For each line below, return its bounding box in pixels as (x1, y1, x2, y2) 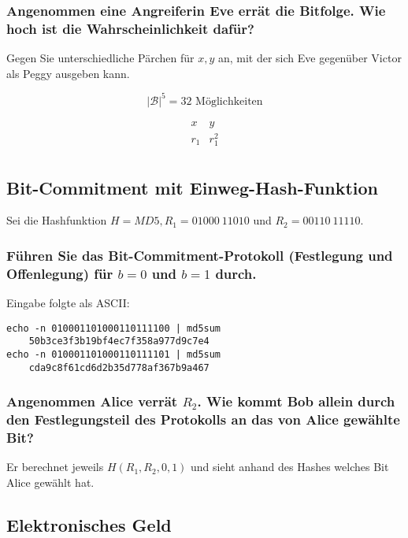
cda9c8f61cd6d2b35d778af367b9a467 (28, 362, 210, 373)
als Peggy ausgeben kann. (6, 65, 130, 81)
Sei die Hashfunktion (6, 212, 107, 228)
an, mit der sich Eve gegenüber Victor (217, 50, 402, 66)
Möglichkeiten (195, 95, 263, 107)
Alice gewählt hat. (6, 473, 95, 490)
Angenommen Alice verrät (6, 391, 178, 411)
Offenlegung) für (6, 263, 113, 283)
